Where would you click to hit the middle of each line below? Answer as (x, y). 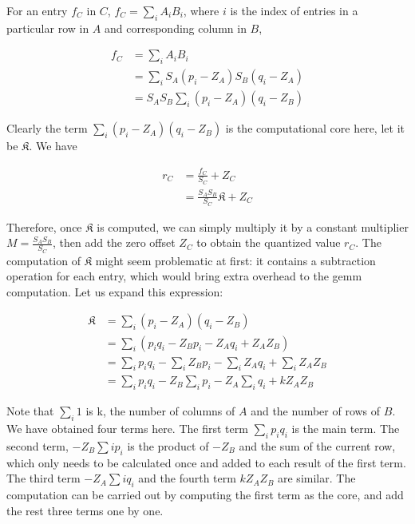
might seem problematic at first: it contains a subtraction (235, 260)
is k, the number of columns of (160, 411)
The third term (43, 478)
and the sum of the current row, (317, 445)
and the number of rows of (316, 411)
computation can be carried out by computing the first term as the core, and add (205, 494)
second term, (38, 445)
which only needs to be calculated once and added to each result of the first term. (206, 462)
